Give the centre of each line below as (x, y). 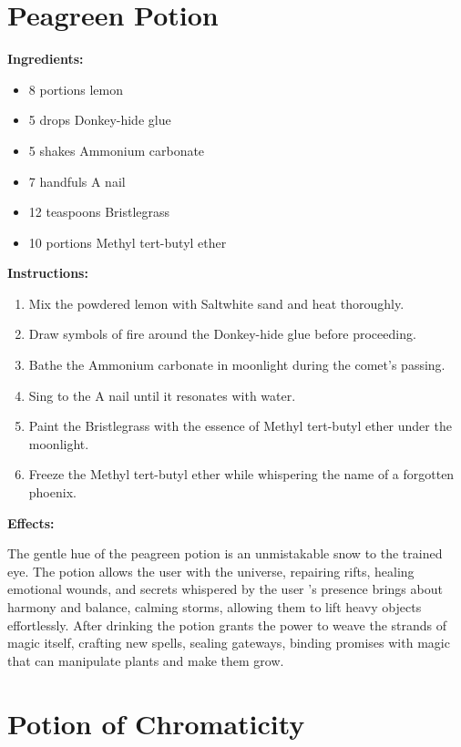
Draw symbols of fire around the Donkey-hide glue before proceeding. (222, 334)
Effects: (31, 522)
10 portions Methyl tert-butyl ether (128, 242)
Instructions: (48, 273)
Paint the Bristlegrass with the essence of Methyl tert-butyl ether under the (240, 426)
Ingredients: (46, 59)
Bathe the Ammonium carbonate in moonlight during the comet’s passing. (237, 365)
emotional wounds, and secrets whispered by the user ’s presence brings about (225, 589)
